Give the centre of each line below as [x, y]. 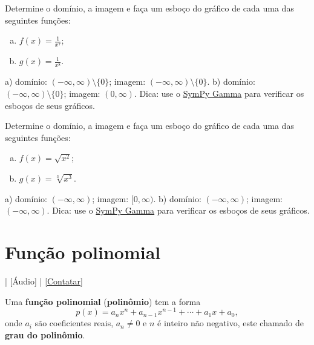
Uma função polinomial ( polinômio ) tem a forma [103, 301]
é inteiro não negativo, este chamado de [231, 323]
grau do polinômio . [45, 334]
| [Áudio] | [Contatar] [44, 281]
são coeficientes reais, [74, 323]
